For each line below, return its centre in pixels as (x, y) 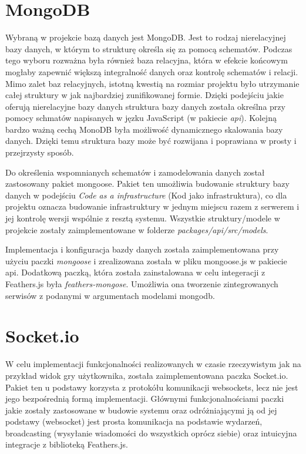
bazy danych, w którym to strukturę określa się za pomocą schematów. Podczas (149, 48)
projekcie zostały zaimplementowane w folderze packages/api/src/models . (137, 229)
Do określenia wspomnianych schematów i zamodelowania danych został (135, 172)
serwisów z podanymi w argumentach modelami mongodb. (110, 295)
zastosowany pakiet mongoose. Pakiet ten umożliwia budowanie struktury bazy (147, 184)
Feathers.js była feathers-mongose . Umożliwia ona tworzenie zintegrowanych (142, 284)
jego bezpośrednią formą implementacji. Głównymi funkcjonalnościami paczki (145, 398)
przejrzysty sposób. (40, 152)
